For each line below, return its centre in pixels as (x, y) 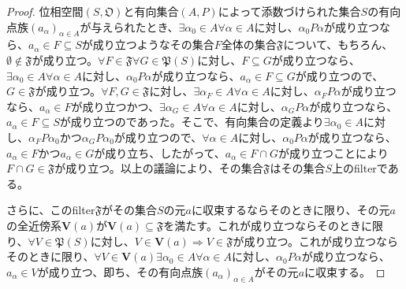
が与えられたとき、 (129, 26)
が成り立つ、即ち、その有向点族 (120, 271)
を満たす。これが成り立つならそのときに (268, 225)
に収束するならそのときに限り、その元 (291, 210)
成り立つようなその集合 (153, 44)
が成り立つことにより (333, 152)
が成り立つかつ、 (115, 106)
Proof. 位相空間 (45, 11)
